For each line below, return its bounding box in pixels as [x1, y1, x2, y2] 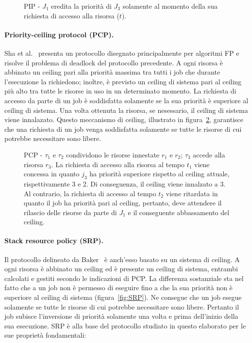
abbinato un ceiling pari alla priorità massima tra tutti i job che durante [4, 67, 220, 77]
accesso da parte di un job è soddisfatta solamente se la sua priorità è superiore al [4, 95, 249, 105]
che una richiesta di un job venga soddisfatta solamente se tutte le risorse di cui [4, 124, 242, 134]
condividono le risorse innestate [66, 149, 160, 159]
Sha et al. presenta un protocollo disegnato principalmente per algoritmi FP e [4, 47, 239, 58]
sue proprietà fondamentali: [4, 330, 86, 340]
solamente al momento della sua [122, 1, 218, 11]
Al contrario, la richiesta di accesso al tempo [24, 188, 156, 198]
